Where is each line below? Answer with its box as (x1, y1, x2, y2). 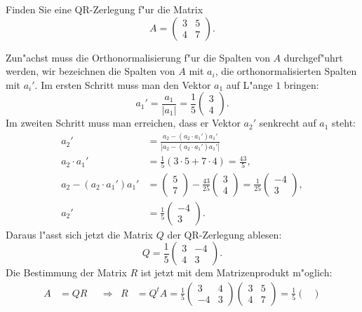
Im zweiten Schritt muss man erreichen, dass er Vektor (6, 115, 241, 130)
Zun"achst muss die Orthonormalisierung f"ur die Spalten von (6, 50, 270, 64)
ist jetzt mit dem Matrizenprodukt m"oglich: (140, 265, 333, 280)
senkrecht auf (259, 115, 316, 130)
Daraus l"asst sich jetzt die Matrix (6, 227, 153, 241)
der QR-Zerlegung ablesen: (167, 227, 282, 241)
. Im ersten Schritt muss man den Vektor (34, 77, 211, 92)
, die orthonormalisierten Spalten (215, 64, 357, 78)
